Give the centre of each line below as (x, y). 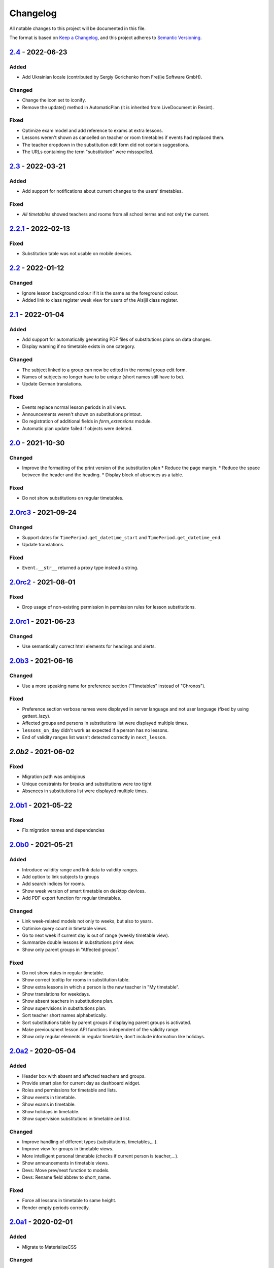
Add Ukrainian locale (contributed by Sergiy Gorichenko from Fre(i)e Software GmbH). (112, 77)
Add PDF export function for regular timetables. (72, 898)
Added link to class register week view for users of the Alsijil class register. (100, 300)
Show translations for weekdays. (56, 994)
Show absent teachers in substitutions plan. (68, 1001)
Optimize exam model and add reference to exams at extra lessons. (93, 130)
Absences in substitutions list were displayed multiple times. (85, 791)
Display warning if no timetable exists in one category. (79, 346)
